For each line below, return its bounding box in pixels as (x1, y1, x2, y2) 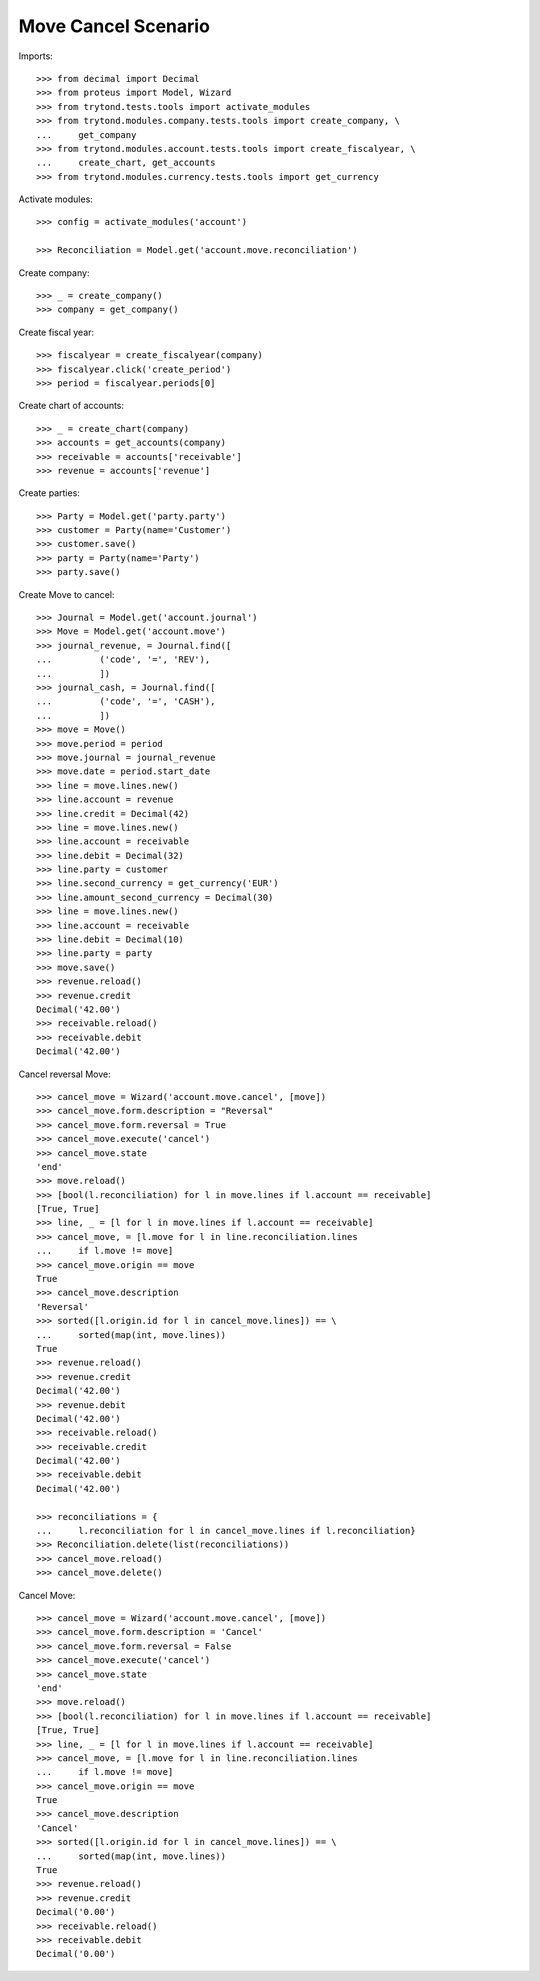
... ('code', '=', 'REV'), (36, 654, 211, 665)
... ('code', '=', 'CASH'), (36, 696, 216, 707)
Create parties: (18, 487, 80, 499)
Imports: (18, 50, 54, 62)
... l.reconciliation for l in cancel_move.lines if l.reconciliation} (36, 1525, 416, 1537)
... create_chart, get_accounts (36, 157, 216, 169)
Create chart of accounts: (18, 400, 125, 412)
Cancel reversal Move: (18, 1068, 111, 1080)
